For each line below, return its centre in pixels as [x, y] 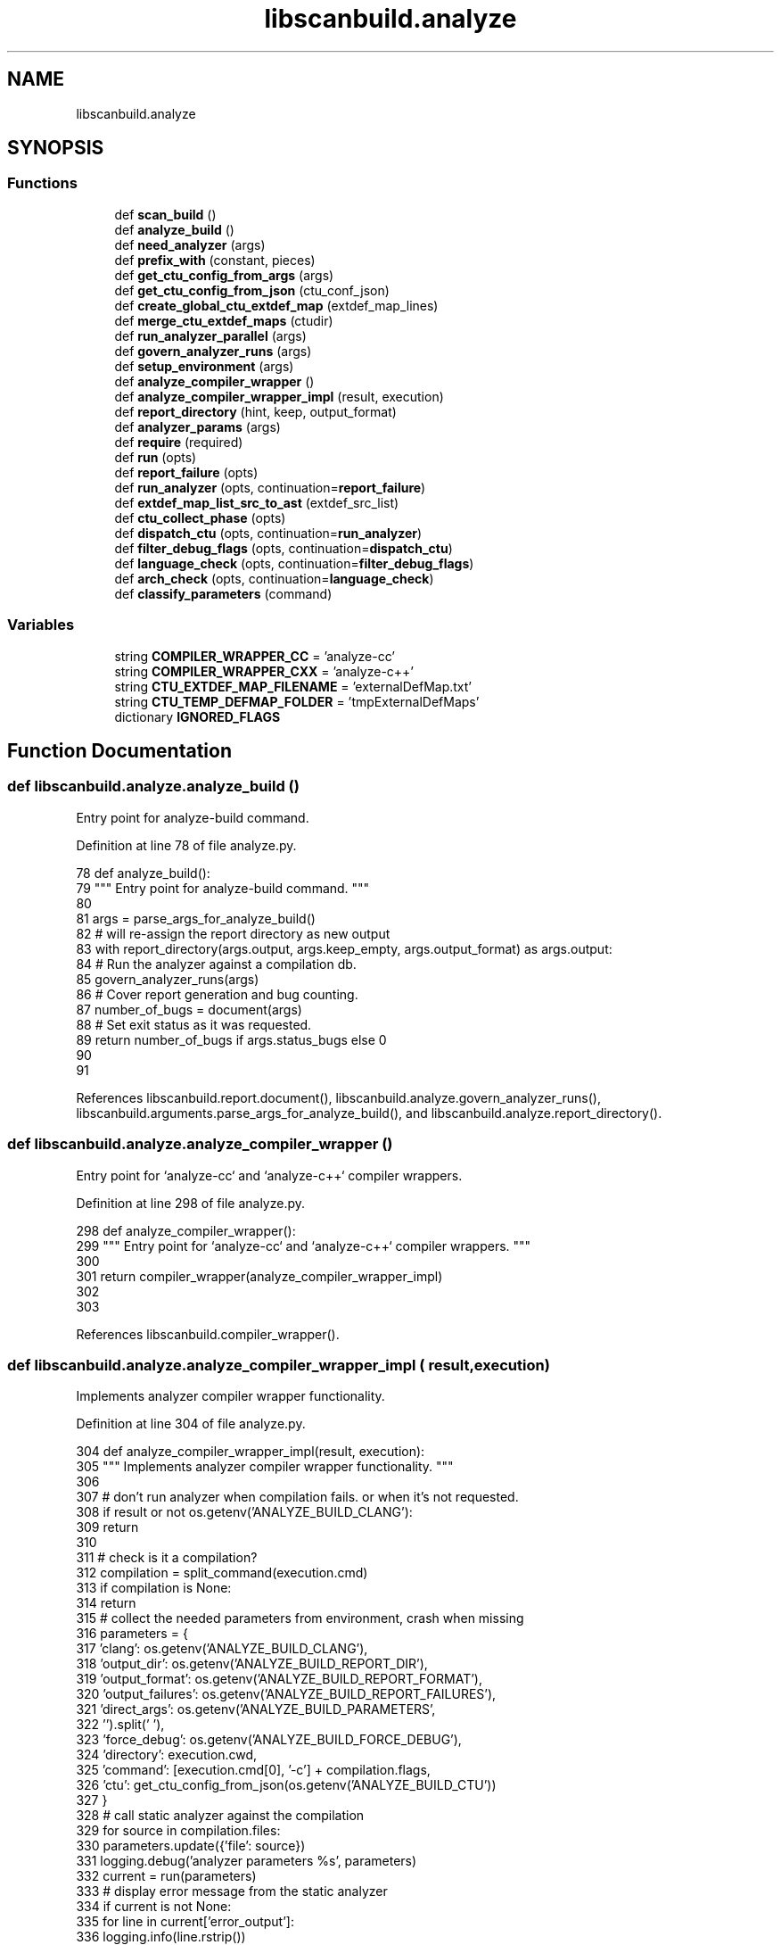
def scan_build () [165, 214]
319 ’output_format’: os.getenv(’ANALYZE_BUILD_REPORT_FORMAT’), [279, 1679]
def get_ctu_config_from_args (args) [224, 275]
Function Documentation [119, 750]
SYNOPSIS [56, 148]
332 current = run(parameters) [166, 1876]
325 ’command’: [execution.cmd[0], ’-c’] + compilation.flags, [253, 1770]
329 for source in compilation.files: [178, 1831]
